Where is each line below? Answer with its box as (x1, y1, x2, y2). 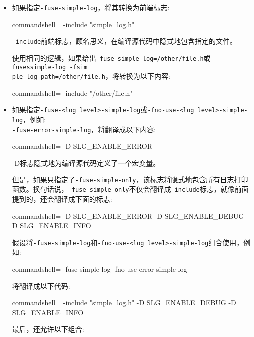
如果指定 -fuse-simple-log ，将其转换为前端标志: (12, 2, 170, 12)
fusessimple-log (12, 63, 66, 71)
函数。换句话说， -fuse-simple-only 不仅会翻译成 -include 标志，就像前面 (12, 184, 249, 194)
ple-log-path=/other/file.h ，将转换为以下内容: (12, 71, 170, 81)
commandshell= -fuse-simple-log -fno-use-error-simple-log (12, 263, 187, 274)
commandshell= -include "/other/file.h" (12, 87, 133, 98)
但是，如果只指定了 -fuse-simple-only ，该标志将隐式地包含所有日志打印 (12, 174, 248, 184)
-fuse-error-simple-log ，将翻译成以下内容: (12, 124, 156, 134)
